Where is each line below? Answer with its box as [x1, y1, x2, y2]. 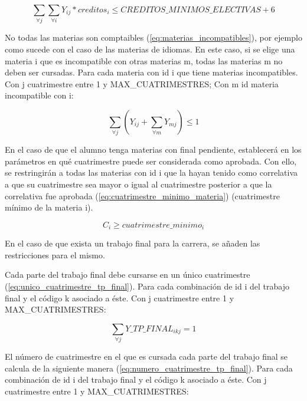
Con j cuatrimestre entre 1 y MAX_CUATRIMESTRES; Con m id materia [5, 77, 279, 90]
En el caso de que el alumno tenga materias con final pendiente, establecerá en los [5, 143, 302, 156]
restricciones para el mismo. [5, 248, 105, 261]
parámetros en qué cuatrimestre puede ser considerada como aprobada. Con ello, [5, 155, 297, 167]
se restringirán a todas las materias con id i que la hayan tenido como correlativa [5, 166, 298, 179]
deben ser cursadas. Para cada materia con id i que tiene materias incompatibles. [5, 66, 298, 78]
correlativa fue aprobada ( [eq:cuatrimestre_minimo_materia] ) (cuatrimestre [5, 189, 280, 202]
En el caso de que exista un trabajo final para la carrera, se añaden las [5, 237, 260, 249]
